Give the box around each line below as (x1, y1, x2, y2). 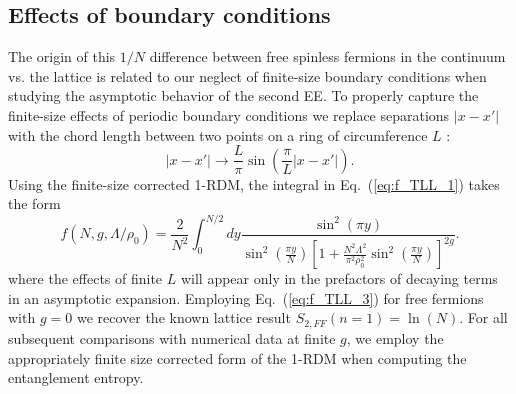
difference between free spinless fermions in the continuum (149, 46, 506, 67)
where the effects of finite (8, 268, 163, 289)
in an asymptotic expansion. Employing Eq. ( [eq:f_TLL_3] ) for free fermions (8, 287, 484, 308)
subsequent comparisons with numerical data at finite (8, 327, 336, 348)
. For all (459, 307, 508, 328)
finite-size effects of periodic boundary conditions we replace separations (8, 104, 450, 125)
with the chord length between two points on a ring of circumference (8, 124, 428, 145)
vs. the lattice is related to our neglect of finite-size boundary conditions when (8, 65, 487, 86)
